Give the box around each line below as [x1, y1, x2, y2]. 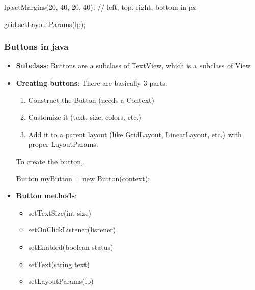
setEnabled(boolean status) [28, 241, 114, 252]
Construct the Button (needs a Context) [28, 94, 154, 105]
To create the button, [16, 155, 83, 166]
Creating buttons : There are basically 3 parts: [16, 77, 167, 88]
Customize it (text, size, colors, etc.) [28, 112, 141, 122]
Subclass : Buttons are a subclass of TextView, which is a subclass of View [16, 60, 251, 71]
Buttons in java [4, 40, 69, 53]
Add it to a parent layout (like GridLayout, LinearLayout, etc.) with [28, 128, 242, 139]
